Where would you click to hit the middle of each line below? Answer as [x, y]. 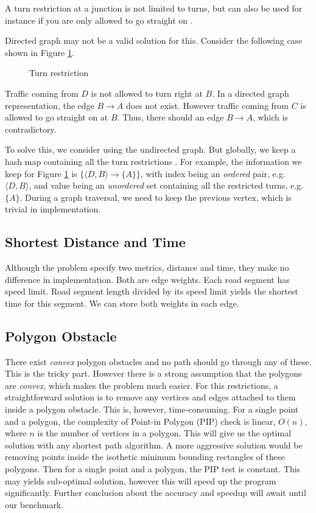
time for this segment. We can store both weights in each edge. [122, 303]
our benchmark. [34, 504]
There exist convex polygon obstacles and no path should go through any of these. [158, 361]
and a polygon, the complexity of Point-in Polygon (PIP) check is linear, [140, 421]
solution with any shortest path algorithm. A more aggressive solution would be [154, 445]
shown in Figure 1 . [40, 52]
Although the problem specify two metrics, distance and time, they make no [147, 267]
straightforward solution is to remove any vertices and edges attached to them [150, 397]
